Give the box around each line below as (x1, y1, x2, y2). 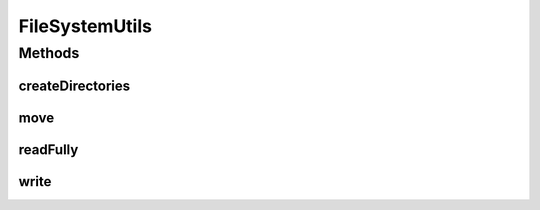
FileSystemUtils (18, 15, 152, 37)
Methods (18, 44, 80, 62)
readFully (18, 141, 79, 158)
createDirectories (18, 77, 131, 94)
